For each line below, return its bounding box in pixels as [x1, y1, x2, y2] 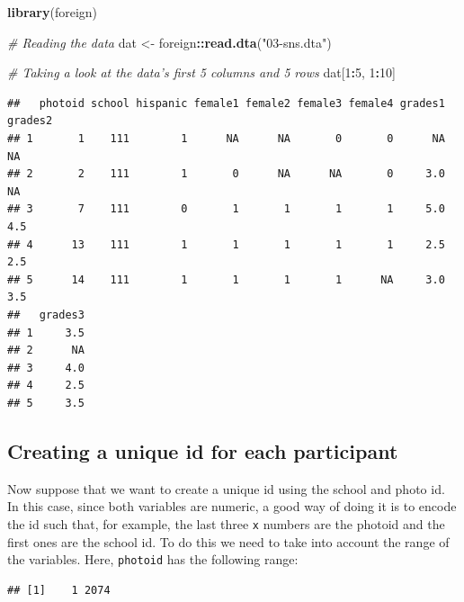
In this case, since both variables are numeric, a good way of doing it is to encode [7, 497, 457, 516]
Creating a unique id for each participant [7, 436, 398, 464]
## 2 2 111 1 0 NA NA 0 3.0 [7, 167, 445, 181]
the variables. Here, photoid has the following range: [7, 550, 299, 569]
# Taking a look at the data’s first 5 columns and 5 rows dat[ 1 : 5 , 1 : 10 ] [7, 63, 396, 82]
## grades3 [7, 308, 85, 321]
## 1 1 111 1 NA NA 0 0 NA [7, 131, 445, 145]
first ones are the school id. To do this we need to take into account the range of [7, 532, 450, 551]
